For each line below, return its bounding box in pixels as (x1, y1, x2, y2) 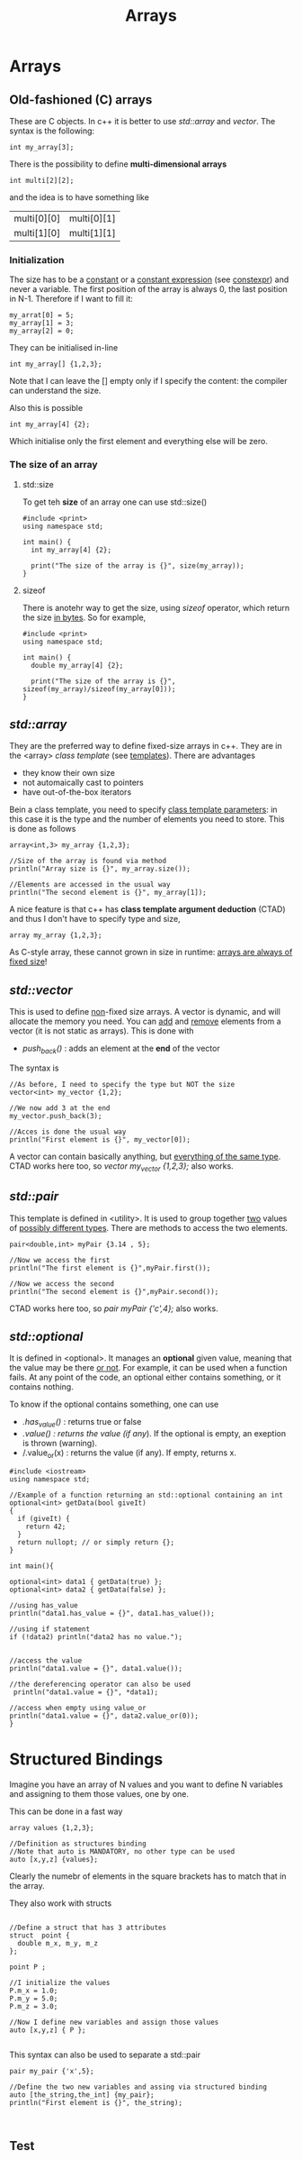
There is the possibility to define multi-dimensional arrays (9, 159, 227, 169)
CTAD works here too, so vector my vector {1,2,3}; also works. (9, 1161, 234, 1173)
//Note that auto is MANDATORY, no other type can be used (9, 1846, 235, 1856)
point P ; (9, 1962, 47, 1972)
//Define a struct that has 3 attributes (9, 1923, 167, 1932)
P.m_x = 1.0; (9, 1986, 58, 1995)
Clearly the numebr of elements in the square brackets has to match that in (9, 1871, 287, 1882)
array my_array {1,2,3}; (9, 931, 102, 940)
